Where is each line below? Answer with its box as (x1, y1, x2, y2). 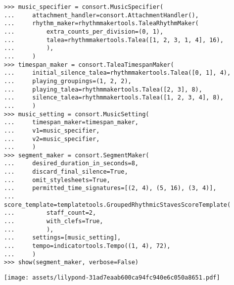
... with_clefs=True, (4, 218, 103, 225)
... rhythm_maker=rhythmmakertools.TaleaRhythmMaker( (4, 20, 199, 27)
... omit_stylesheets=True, (4, 176, 110, 184)
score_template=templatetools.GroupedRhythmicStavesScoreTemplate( (4, 201, 231, 208)
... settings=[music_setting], (4, 234, 121, 241)
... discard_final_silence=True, (4, 168, 128, 176)
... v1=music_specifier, (4, 127, 100, 134)
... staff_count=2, (4, 209, 96, 217)
